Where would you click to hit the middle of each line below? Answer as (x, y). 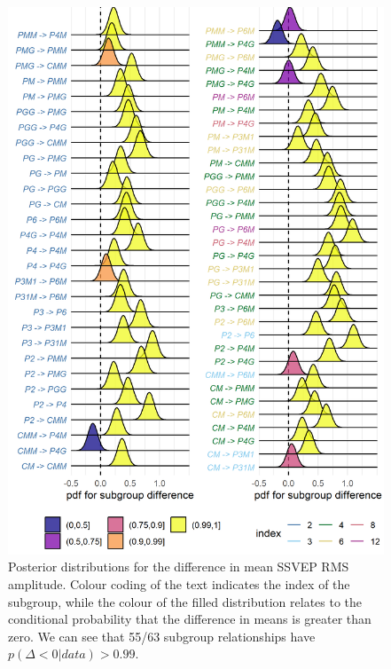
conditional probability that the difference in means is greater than (190, 619)
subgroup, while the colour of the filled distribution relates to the (185, 601)
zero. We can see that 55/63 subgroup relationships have (162, 636)
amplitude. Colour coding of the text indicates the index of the (179, 583)
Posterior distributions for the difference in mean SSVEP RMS (179, 567)
